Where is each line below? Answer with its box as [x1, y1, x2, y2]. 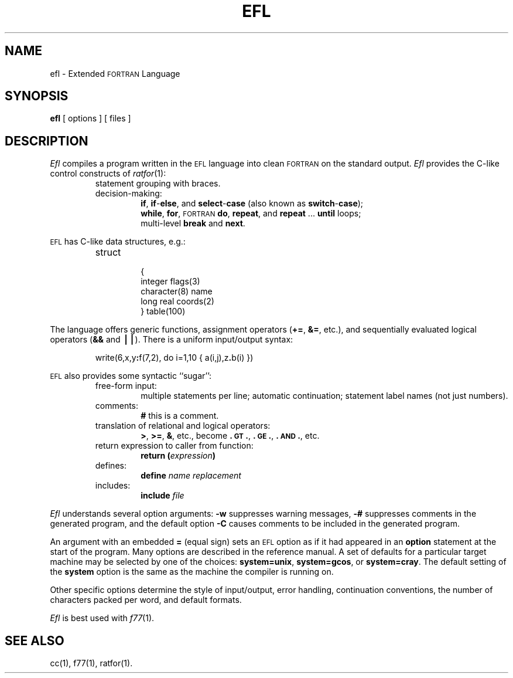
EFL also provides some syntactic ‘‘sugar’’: [50, 371, 212, 381]
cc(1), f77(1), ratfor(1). [50, 658, 133, 669]
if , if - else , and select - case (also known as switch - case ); [141, 198, 364, 209]
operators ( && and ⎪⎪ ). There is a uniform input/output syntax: [50, 334, 293, 345]
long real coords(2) [141, 296, 214, 307]
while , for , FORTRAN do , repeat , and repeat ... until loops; [141, 208, 361, 219]
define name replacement [141, 470, 241, 481]
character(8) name [141, 286, 213, 297]
